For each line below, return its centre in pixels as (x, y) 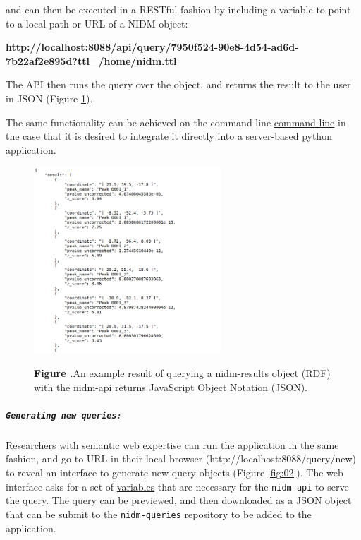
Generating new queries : (63, 414)
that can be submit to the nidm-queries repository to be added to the (159, 514)
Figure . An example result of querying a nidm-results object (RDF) (182, 373)
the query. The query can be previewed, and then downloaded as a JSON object (179, 500)
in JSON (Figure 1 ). (49, 98)
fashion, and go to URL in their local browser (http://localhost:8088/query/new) (181, 458)
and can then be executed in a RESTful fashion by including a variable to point (178, 9)
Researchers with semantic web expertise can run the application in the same (172, 444)
